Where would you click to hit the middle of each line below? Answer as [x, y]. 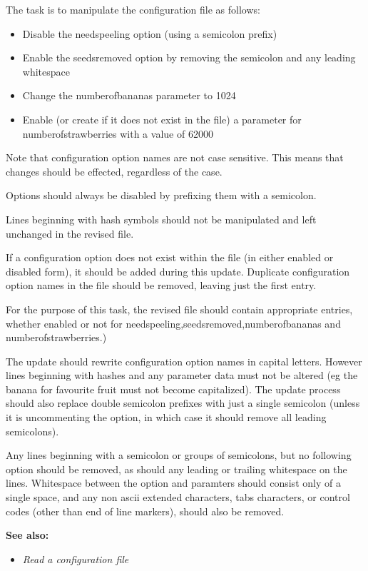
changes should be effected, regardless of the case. [114, 171]
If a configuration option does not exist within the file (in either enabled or [170, 257]
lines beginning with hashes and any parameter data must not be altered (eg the [182, 375]
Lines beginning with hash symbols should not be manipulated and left [161, 219]
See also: [27, 535]
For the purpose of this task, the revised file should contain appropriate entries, [179, 309]
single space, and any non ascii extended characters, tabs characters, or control [178, 497]
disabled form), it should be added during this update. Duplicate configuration [178, 271]
